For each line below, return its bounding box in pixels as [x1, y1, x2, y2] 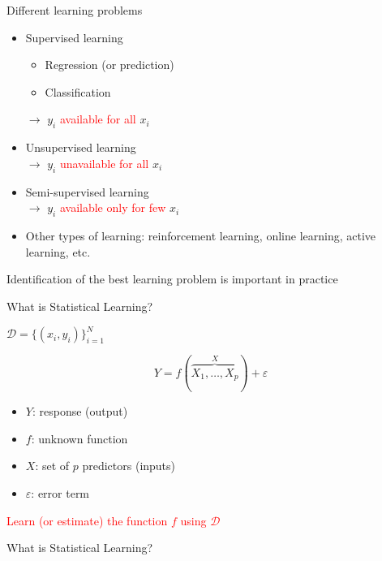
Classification [45, 83, 111, 100]
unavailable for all [59, 154, 149, 171]
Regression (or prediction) [45, 56, 174, 73]
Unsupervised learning [25, 139, 136, 156]
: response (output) [32, 403, 128, 420]
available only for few [59, 199, 166, 216]
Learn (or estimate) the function [6, 511, 168, 529]
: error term [31, 485, 90, 502]
